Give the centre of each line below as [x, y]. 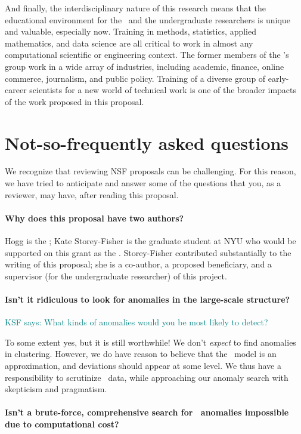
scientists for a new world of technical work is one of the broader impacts [163, 90]
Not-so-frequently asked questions [147, 142]
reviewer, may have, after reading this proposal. [92, 194]
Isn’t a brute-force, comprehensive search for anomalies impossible [147, 412]
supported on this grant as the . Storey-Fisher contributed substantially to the [148, 252]
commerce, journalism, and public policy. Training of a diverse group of [135, 78]
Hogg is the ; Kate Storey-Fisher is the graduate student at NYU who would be [150, 241]
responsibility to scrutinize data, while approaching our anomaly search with [147, 377]
